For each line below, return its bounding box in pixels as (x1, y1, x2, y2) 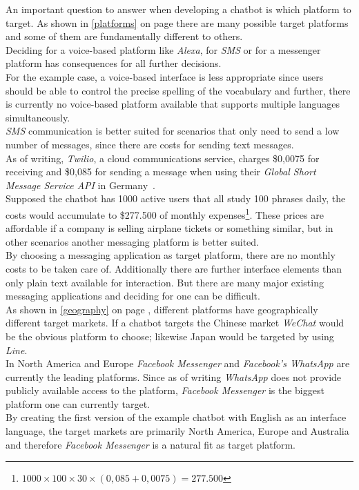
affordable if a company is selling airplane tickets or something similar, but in (6, 221, 333, 235)
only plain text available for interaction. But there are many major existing (6, 275, 324, 289)
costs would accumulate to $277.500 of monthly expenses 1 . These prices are (6, 205, 324, 222)
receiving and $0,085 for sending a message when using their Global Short (6, 164, 316, 179)
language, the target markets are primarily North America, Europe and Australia (6, 424, 349, 438)
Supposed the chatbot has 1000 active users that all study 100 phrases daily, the (6, 191, 346, 206)
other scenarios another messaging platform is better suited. (6, 234, 259, 248)
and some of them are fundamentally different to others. (6, 29, 243, 43)
